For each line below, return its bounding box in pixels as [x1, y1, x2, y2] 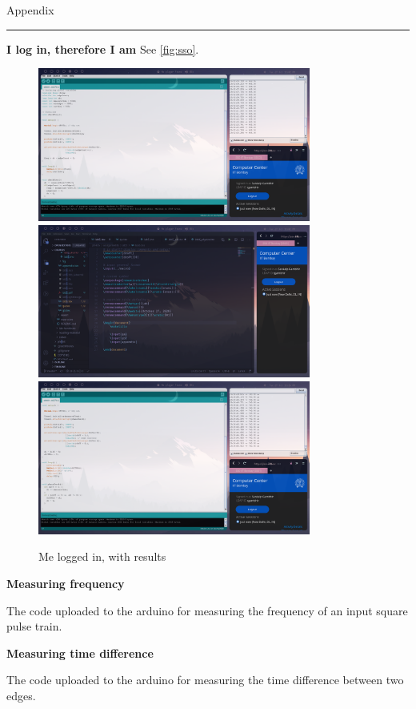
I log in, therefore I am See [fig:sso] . [6, 40, 199, 57]
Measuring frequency [6, 574, 125, 591]
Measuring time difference [6, 644, 154, 661]
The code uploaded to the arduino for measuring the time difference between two [6, 671, 404, 688]
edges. [6, 687, 36, 703]
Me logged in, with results [38, 548, 166, 565]
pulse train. [6, 618, 62, 634]
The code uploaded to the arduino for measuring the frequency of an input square [6, 602, 408, 618]
